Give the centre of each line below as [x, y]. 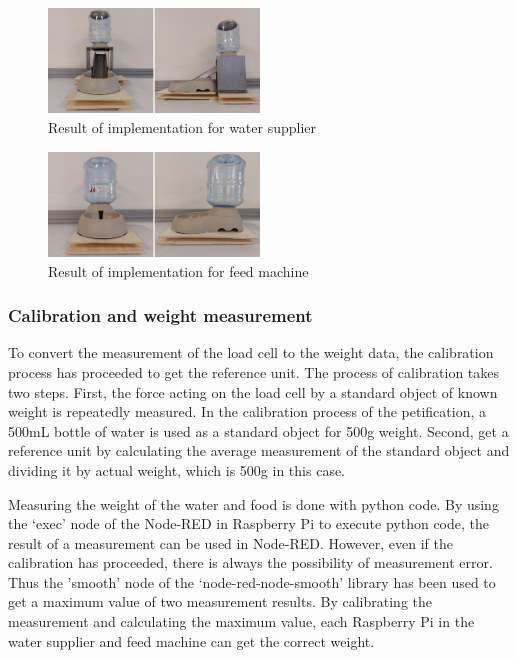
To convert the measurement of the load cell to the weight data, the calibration [251, 352]
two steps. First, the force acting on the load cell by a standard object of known [253, 391]
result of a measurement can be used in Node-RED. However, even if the [230, 542]
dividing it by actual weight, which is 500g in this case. [177, 469]
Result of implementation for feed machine [178, 270]
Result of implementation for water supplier [182, 126]
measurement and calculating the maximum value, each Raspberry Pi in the [241, 621]
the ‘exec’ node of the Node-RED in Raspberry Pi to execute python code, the [249, 523]
